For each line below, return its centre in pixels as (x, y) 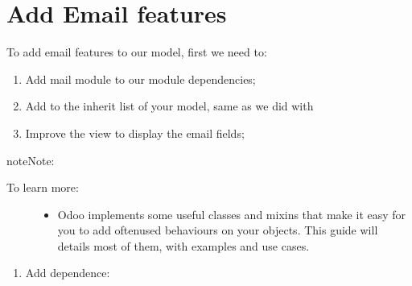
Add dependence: (68, 273)
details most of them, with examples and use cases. (183, 245)
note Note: (31, 160)
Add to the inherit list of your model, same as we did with (169, 106)
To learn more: (43, 187)
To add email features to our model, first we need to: (137, 52)
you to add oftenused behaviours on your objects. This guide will (218, 230)
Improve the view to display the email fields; (135, 133)
